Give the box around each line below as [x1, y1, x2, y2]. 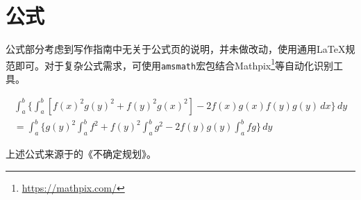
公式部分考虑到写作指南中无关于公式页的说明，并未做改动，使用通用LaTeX [6, 42, 346, 56]
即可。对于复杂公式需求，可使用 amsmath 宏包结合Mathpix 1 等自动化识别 [15, 56, 334, 72]
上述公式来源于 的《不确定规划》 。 [6, 146, 156, 160]
